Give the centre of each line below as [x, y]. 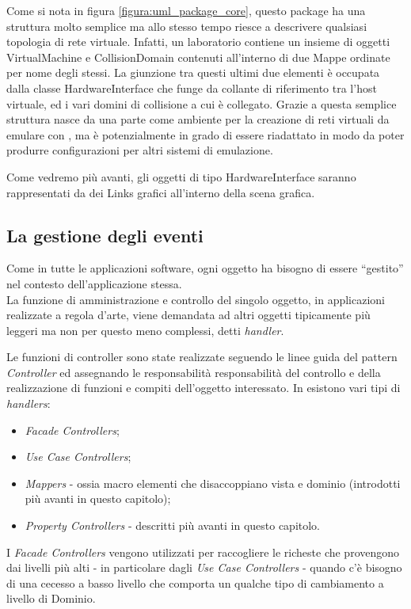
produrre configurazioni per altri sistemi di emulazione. [140, 150]
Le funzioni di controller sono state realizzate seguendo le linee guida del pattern [202, 357]
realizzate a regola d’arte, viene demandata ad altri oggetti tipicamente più [188, 315]
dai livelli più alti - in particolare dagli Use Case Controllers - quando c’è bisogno [204, 567]
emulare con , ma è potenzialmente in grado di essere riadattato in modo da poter [205, 134]
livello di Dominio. [51, 598]
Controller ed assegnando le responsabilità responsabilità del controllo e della [194, 372]
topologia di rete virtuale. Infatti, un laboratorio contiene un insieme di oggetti [198, 42]
